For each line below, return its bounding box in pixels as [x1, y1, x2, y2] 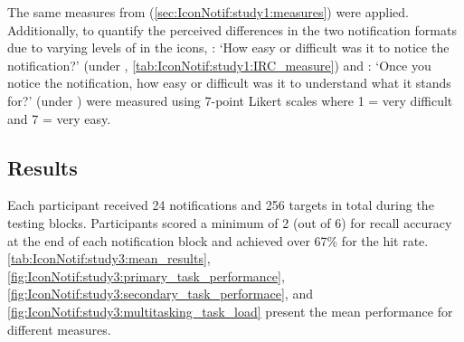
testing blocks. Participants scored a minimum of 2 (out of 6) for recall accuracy [7, 213, 452, 232]
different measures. [7, 319, 111, 338]
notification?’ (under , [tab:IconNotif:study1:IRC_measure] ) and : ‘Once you [7, 55, 431, 74]
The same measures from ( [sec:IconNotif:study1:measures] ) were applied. [7, 3, 409, 21]
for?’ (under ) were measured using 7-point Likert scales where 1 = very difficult [7, 90, 453, 109]
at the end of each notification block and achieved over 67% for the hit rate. [7, 231, 429, 250]
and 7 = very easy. [7, 109, 111, 128]
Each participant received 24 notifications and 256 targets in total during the [7, 195, 434, 214]
